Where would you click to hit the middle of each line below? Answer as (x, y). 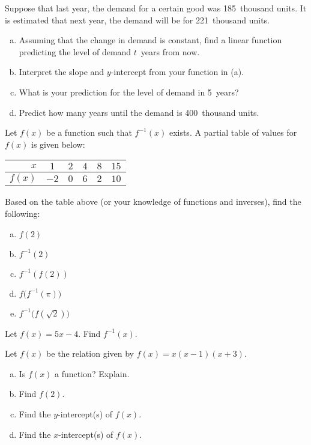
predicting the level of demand (75, 51)
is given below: (58, 144)
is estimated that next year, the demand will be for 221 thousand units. (137, 20)
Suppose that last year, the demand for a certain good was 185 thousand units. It (156, 8)
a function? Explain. (92, 373)
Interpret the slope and (62, 72)
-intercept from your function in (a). (177, 72)
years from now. (170, 51)
